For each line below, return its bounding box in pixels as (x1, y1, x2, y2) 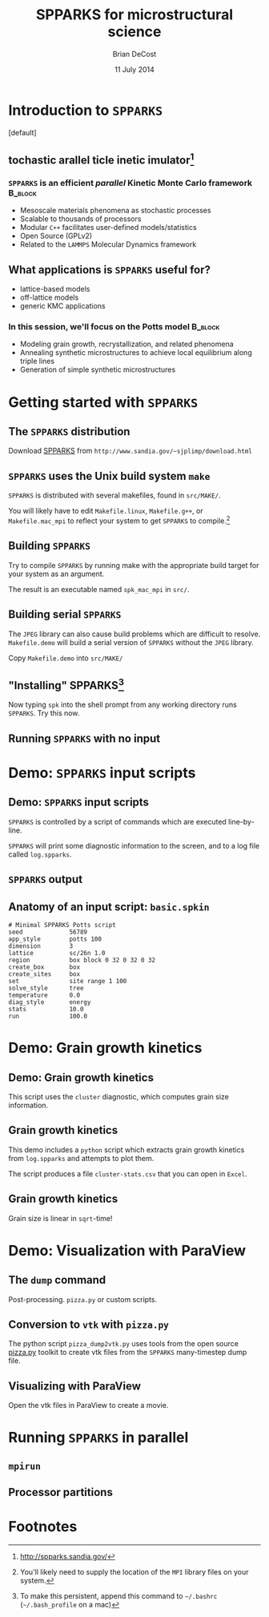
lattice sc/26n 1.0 (8, 949, 106, 957)
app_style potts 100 (8, 935, 102, 943)
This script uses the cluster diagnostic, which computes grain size (8, 1091, 230, 1101)
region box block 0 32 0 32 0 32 (8, 956, 156, 964)
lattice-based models (19, 284, 90, 294)
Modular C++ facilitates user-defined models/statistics (19, 223, 198, 232)
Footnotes (8, 1518, 78, 1536)
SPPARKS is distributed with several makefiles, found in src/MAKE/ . (8, 490, 222, 500)
